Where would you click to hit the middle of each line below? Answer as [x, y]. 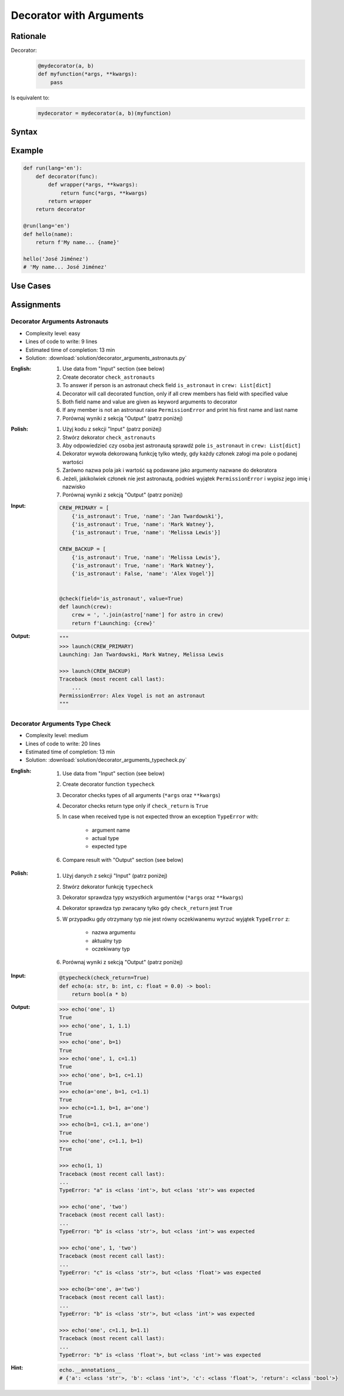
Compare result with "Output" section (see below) [123, 859]
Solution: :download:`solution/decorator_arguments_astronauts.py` [106, 358]
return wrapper [70, 201]
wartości [73, 462]
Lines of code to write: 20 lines [63, 744]
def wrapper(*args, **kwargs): [93, 185]
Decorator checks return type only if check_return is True [136, 805]
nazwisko [74, 487]
